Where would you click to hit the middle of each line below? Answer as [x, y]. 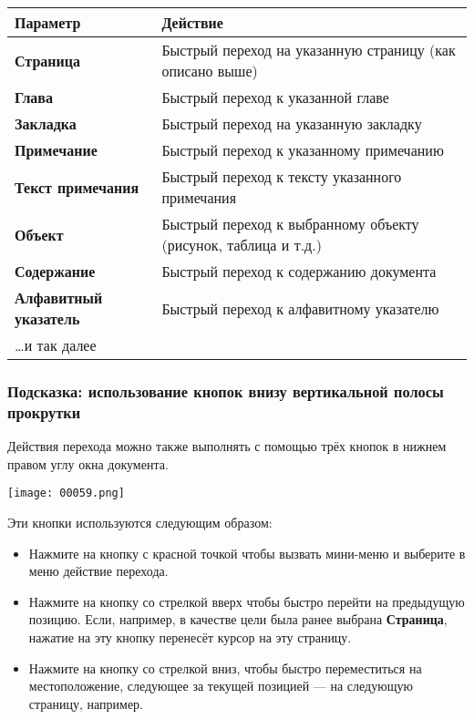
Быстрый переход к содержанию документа [299, 271]
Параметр [48, 22]
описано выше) [210, 71]
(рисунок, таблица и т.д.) [242, 245]
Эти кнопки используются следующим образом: [140, 522]
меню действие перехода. [98, 571]
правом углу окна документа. [88, 463]
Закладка [46, 123]
